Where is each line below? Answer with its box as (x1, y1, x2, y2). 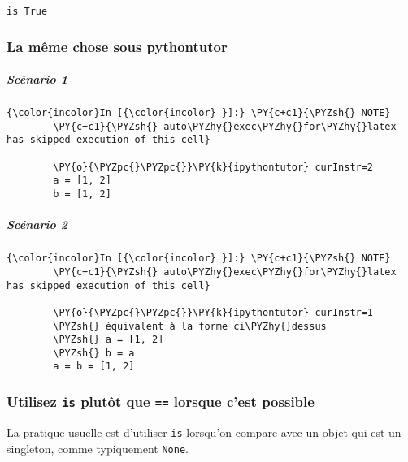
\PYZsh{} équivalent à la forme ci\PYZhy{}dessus (53, 320, 327, 332)
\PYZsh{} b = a (53, 347, 135, 359)
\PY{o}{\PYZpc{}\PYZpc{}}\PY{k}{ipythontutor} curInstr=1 (53, 306, 374, 318)
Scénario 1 (7, 71, 67, 88)
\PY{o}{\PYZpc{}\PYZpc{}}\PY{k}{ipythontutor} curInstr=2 (53, 161, 374, 173)
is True (7, 6, 48, 17)
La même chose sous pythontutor (7, 36, 228, 56)
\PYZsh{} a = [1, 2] (53, 334, 164, 346)
